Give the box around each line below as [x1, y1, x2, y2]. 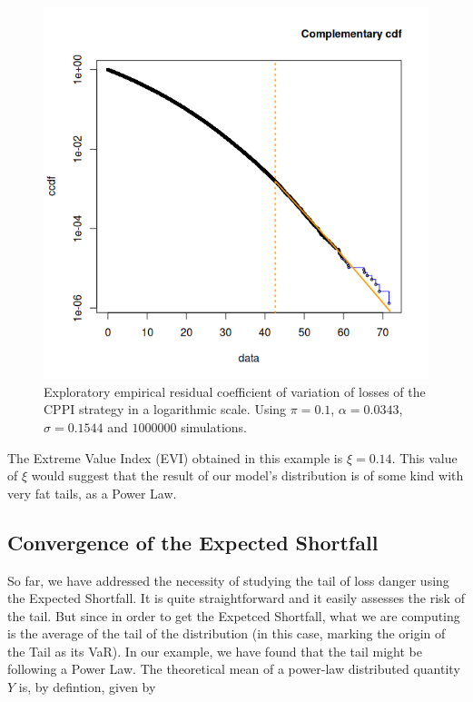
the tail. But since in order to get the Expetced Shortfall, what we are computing [7, 606, 460, 625]
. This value [391, 448, 458, 467]
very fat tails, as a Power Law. [7, 483, 177, 502]
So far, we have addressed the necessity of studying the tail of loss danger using [7, 570, 449, 589]
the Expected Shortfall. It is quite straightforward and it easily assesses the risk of [7, 588, 465, 608]
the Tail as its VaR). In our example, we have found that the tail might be [7, 641, 422, 660]
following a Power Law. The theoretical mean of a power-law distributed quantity [7, 659, 460, 678]
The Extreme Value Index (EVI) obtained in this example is [7, 448, 343, 467]
